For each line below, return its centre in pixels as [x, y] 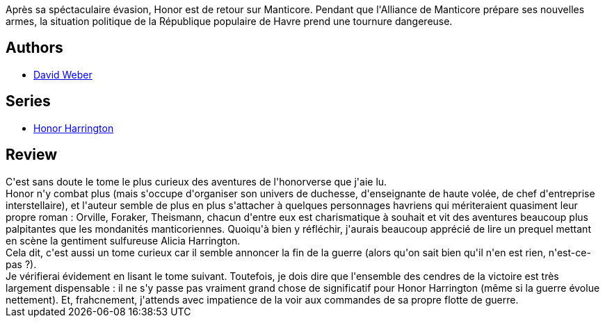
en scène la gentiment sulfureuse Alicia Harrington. [123, 240]
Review [32, 155]
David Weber [63, 74]
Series [28, 101]
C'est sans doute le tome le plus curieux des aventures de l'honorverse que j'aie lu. [196, 181]
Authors [34, 48]
